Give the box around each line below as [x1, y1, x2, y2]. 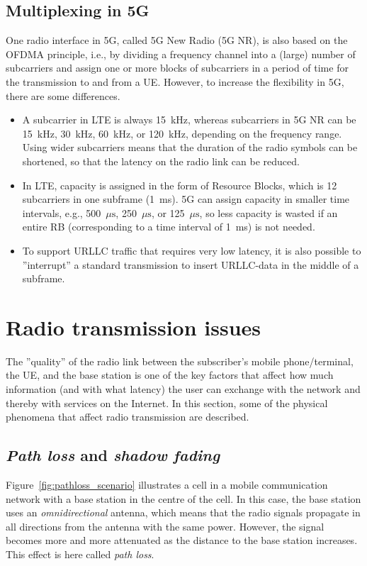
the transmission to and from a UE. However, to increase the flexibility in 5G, [6, 74, 344, 89]
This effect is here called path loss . [6, 546, 154, 561]
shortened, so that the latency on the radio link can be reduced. [22, 153, 300, 168]
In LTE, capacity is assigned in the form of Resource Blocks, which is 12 [22, 177, 337, 192]
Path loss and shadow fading [6, 444, 220, 466]
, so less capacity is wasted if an [199, 205, 338, 220]
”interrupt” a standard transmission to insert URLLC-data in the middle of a [22, 257, 359, 272]
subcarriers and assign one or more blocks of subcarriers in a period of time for [6, 60, 349, 75]
